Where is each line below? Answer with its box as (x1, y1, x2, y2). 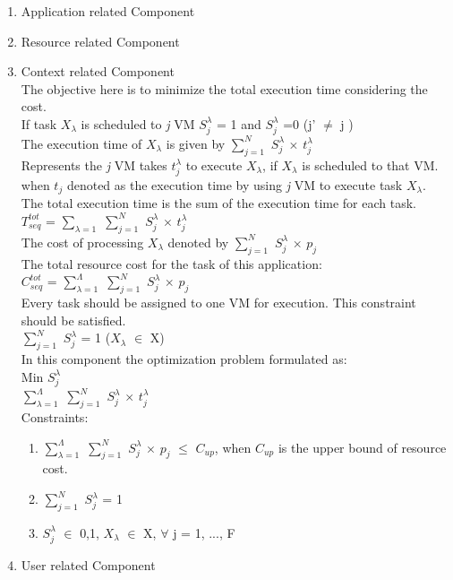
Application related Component (21, 2, 195, 20)
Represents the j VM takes (21, 155, 167, 174)
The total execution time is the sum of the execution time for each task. (21, 194, 417, 212)
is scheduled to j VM (81, 114, 195, 133)
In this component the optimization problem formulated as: (21, 349, 347, 368)
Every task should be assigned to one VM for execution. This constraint (21, 292, 416, 311)
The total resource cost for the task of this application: (21, 254, 322, 273)
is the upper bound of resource (278, 437, 447, 456)
